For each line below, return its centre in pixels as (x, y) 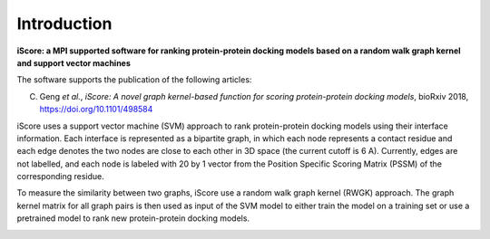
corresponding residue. (60, 177)
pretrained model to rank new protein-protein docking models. (133, 218)
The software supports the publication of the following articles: (134, 80)
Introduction (64, 24)
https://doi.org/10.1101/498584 (96, 110)
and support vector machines (74, 62)
